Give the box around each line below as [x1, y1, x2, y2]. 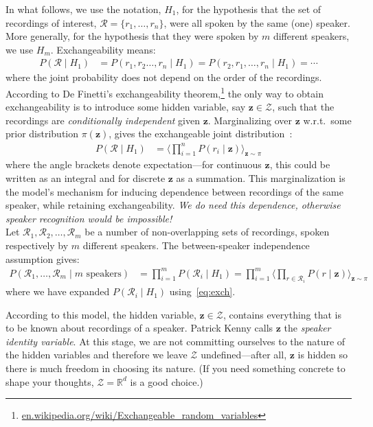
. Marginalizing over [207, 113, 293, 127]
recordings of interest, [5, 15, 97, 30]
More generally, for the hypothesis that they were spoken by [5, 29, 259, 43]
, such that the [272, 100, 335, 114]
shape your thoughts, [5, 374, 94, 389]
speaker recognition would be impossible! [5, 211, 172, 225]
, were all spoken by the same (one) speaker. [163, 15, 350, 30]
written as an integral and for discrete [5, 170, 166, 185]
